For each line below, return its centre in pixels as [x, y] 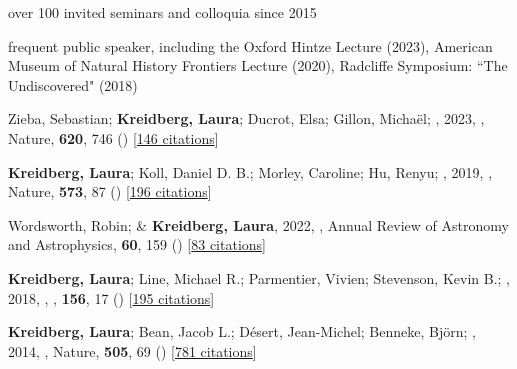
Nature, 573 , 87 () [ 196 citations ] [110, 191]
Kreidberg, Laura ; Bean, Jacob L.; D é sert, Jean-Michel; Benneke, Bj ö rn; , [242, 331]
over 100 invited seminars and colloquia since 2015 [162, 12]
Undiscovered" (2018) [73, 84]
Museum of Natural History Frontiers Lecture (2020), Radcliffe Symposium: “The [258, 65]
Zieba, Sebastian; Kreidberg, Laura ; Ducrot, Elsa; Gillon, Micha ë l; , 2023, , [246, 118]
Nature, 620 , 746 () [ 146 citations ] [113, 137]
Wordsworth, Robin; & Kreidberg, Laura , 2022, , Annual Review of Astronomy [258, 224]
